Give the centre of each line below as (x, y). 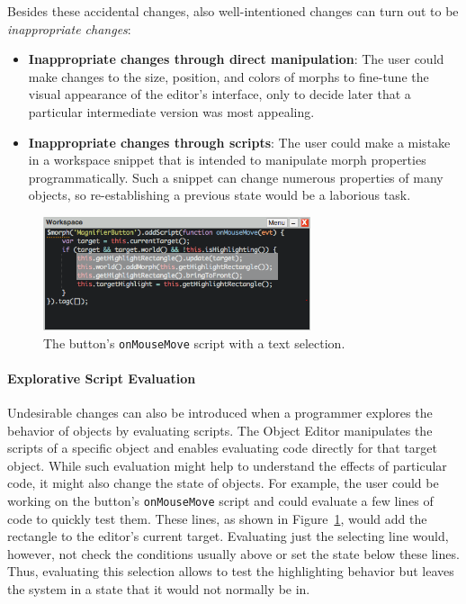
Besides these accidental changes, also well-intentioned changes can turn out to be (233, 11)
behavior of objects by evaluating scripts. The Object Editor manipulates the (220, 430)
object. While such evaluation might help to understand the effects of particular (227, 465)
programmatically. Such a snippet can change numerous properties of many (236, 177)
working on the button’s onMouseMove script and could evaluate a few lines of (220, 500)
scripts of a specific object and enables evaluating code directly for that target (223, 448)
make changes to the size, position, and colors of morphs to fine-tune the (229, 76)
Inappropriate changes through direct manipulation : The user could (236, 59)
